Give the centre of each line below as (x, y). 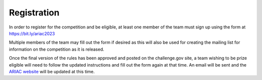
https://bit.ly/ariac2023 (32, 33)
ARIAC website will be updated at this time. (52, 71)
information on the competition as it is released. (57, 49)
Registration (34, 13)
